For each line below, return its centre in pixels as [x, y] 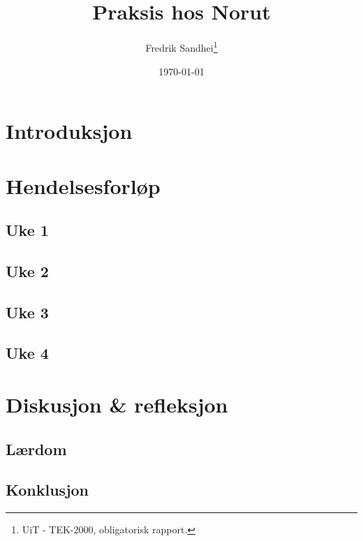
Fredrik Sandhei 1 [181, 46]
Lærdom [36, 449]
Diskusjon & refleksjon [117, 405]
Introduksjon [69, 131]
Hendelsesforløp [83, 185]
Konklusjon [47, 490]
